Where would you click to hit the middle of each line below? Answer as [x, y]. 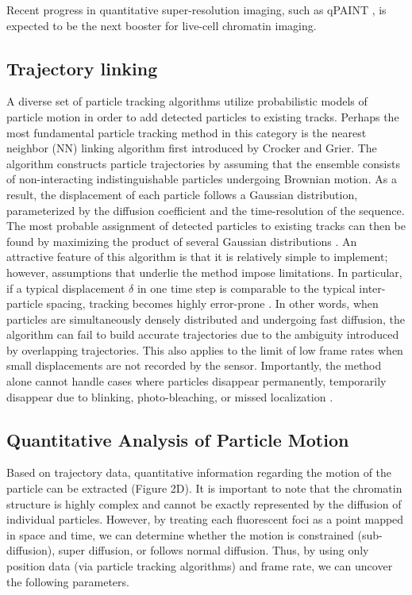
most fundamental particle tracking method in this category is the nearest [187, 132]
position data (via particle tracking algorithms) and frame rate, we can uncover [200, 566]
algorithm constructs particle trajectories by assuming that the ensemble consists [203, 163]
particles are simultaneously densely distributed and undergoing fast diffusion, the [206, 319]
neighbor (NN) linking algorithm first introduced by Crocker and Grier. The [192, 148]
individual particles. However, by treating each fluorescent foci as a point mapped [205, 519]
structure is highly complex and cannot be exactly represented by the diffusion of [204, 503]
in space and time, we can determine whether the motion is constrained [180, 534]
